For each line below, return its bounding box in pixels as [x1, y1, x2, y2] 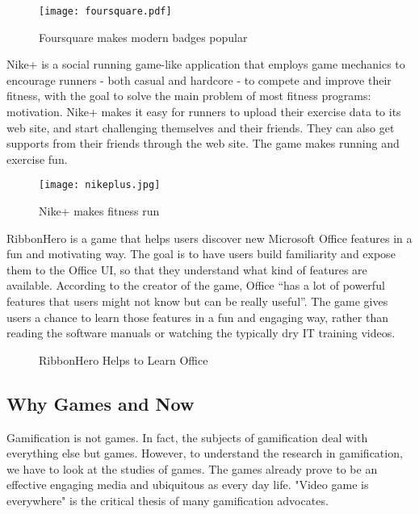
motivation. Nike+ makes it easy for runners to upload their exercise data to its [6, 103, 401, 120]
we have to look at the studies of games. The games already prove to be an [6, 460, 378, 477]
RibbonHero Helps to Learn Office [39, 351, 208, 368]
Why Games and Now [6, 391, 195, 416]
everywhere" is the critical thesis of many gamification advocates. [6, 491, 329, 508]
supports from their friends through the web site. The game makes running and [6, 135, 400, 152]
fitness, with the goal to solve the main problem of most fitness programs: [6, 87, 371, 104]
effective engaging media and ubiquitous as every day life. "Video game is [6, 476, 369, 493]
